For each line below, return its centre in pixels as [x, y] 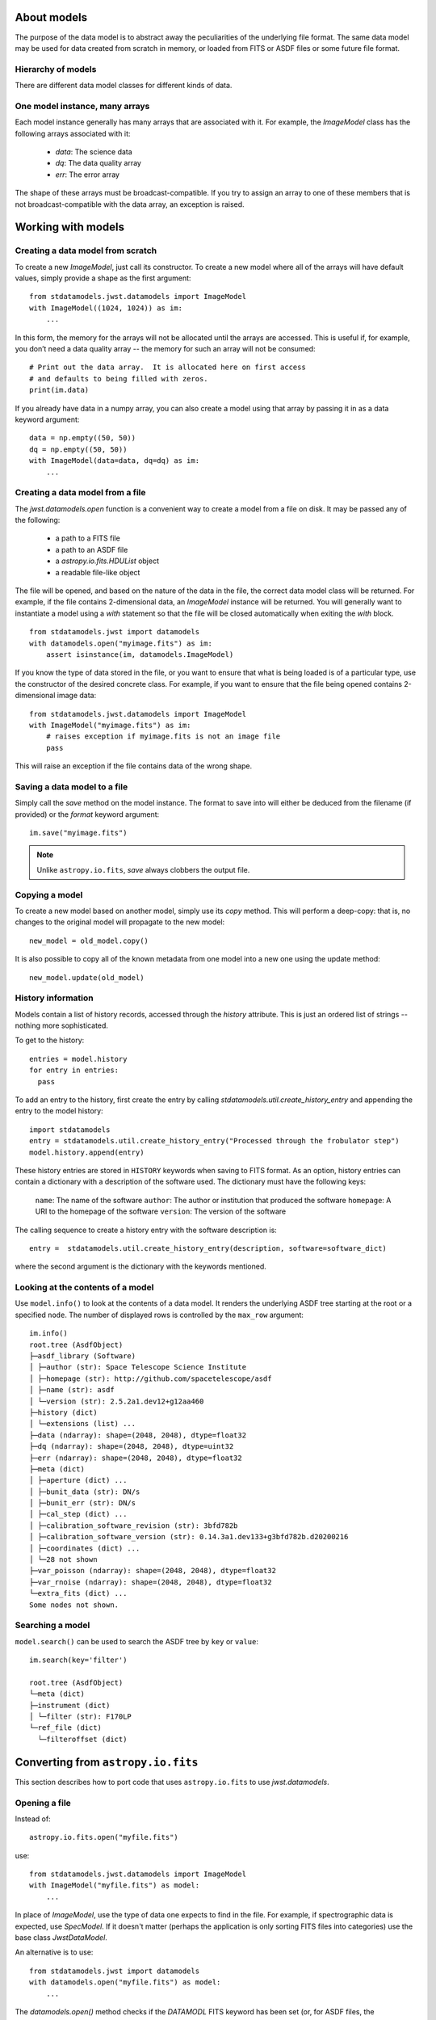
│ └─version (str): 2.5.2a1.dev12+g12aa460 [117, 1401]
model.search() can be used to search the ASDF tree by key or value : [136, 1641]
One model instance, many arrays [82, 106]
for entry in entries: [74, 1070]
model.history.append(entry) [87, 1152]
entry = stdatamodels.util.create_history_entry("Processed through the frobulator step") [214, 1141]
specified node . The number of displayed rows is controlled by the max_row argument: [159, 1315]
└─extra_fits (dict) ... [78, 1593]
